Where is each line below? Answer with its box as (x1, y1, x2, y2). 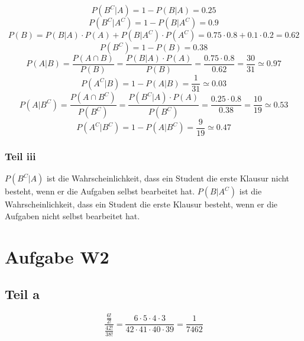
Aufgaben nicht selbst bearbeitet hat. (5, 209, 140, 222)
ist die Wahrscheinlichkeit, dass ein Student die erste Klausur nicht (46, 172, 290, 184)
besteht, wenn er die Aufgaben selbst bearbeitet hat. (5, 185, 195, 197)
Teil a (5, 285, 40, 303)
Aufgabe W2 (5, 244, 109, 268)
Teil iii (5, 148, 36, 163)
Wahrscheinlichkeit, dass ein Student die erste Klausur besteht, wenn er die (5, 198, 278, 210)
